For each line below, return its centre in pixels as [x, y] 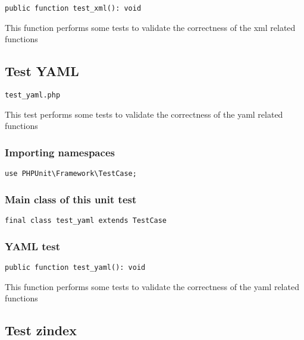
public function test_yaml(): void [75, 267]
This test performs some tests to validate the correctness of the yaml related [144, 114]
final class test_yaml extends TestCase [86, 220]
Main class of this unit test [71, 199]
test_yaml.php [33, 95]
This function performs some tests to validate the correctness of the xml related [150, 27]
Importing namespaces [60, 152]
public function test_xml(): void [73, 8]
